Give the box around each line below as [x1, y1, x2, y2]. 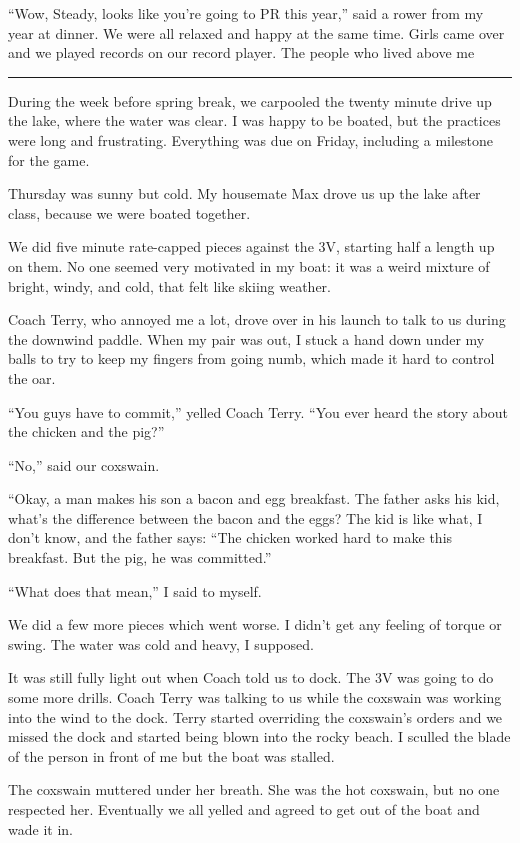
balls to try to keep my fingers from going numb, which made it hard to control [8, 348, 495, 369]
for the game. [8, 149, 90, 170]
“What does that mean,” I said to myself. [8, 580, 262, 601]
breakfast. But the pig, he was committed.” [8, 547, 272, 568]
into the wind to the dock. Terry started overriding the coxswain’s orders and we [8, 706, 503, 727]
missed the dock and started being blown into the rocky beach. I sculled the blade [8, 726, 511, 747]
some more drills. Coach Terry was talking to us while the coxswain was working [8, 687, 502, 708]
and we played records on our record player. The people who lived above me [8, 42, 475, 63]
